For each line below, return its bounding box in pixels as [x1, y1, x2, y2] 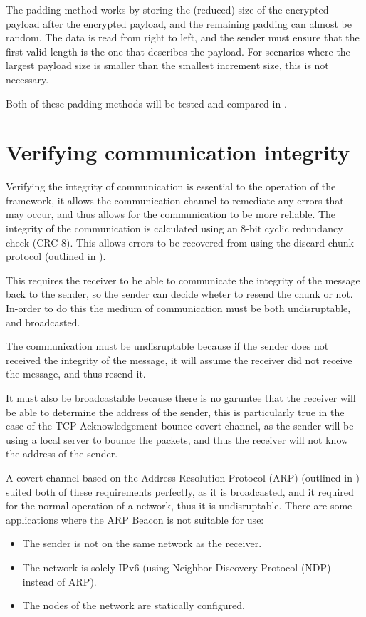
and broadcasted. [6, 314, 80, 329]
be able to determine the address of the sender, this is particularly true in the [6, 404, 345, 419]
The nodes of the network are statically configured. [22, 598, 245, 613]
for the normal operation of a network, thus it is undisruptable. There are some [6, 498, 352, 513]
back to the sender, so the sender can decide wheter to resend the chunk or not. [6, 286, 353, 301]
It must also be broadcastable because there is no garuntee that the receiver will [6, 390, 356, 405]
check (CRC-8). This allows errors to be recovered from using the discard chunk [6, 234, 354, 249]
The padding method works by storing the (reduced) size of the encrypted [6, 2, 329, 16]
